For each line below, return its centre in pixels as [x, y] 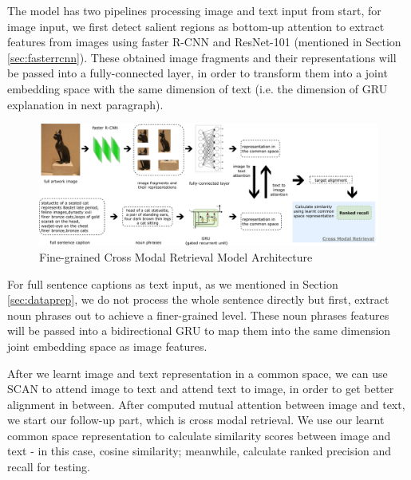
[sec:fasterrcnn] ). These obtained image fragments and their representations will [202, 57]
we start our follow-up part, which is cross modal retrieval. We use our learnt [196, 420]
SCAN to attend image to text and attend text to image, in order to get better [201, 389]
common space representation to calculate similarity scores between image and [199, 435]
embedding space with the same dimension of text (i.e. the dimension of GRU [198, 88]
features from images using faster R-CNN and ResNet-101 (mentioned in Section [204, 42]
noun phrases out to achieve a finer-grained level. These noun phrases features [198, 315]
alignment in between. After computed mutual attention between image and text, [206, 404]
